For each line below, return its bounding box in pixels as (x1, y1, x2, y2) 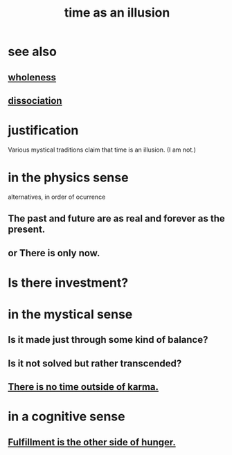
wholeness (8, 71, 57, 83)
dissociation (8, 95, 62, 107)
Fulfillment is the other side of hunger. (8, 436, 176, 448)
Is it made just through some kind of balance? (8, 334, 208, 346)
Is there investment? (8, 275, 129, 290)
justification (8, 123, 79, 139)
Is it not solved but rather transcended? (8, 357, 182, 369)
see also (8, 44, 57, 60)
